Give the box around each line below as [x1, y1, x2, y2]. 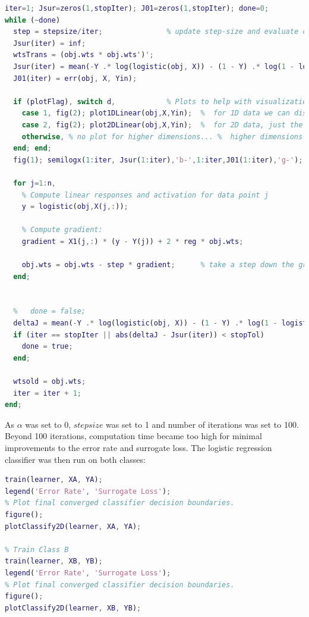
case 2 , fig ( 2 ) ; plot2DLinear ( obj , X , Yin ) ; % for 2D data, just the [21, 120, 303, 129]
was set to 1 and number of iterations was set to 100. [106, 418, 299, 430]
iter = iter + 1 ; [13, 389, 81, 397]
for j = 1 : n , [13, 178, 56, 187]
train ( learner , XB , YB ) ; [5, 557, 103, 566]
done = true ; [21, 342, 73, 351]
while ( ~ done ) [5, 15, 61, 24]
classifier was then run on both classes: [5, 453, 146, 465]
